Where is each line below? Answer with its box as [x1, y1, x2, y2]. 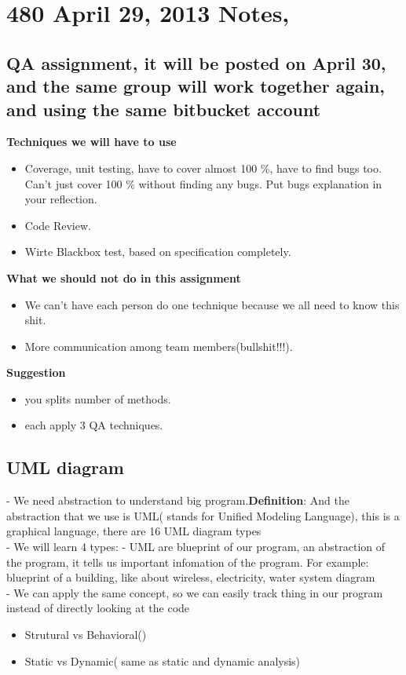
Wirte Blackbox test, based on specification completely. [24, 243, 291, 260]
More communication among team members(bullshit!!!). [24, 337, 293, 354]
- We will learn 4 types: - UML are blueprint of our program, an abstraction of [6, 538, 386, 555]
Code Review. [24, 217, 91, 233]
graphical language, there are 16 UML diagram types [6, 523, 262, 539]
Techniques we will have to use [6, 133, 177, 150]
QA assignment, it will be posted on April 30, [6, 50, 386, 75]
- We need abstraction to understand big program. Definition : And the [6, 492, 349, 509]
